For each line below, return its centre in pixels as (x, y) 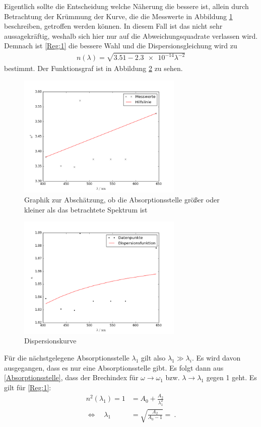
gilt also (153, 358)
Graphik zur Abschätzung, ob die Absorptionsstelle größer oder (122, 200)
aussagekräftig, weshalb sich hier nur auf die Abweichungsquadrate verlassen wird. (131, 35)
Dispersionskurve (50, 341)
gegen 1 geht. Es (232, 377)
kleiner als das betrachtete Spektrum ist (86, 209)
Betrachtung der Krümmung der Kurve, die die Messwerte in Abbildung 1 (118, 16)
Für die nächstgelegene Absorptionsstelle (67, 358)
